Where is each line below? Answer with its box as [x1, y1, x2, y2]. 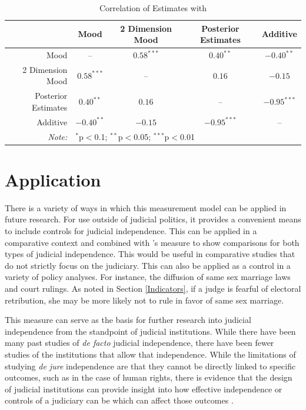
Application [5, 167, 101, 191]
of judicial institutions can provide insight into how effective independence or [5, 382, 282, 395]
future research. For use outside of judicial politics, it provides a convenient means [5, 213, 301, 225]
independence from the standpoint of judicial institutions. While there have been [5, 325, 296, 337]
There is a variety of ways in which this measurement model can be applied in [5, 201, 287, 214]
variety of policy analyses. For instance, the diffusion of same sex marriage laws [5, 271, 291, 283]
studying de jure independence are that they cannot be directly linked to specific [5, 359, 296, 372]
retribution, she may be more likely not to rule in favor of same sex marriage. [5, 294, 284, 306]
